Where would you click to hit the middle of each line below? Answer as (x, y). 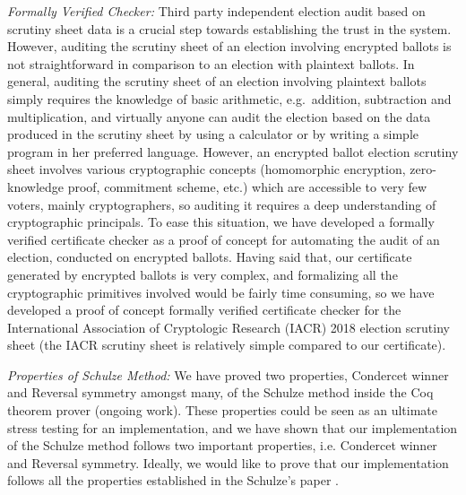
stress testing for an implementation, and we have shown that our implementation (233, 427)
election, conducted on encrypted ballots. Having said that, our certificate (210, 257)
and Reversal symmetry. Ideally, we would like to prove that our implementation (228, 462)
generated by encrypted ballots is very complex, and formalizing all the (203, 274)
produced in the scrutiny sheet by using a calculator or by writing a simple (213, 134)
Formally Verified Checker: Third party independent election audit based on (216, 11)
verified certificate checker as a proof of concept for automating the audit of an (224, 239)
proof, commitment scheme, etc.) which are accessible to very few (247, 186)
